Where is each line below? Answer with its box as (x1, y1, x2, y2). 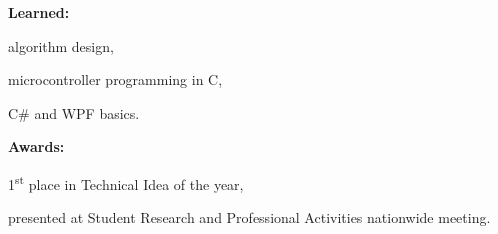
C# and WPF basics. (8, 102, 140, 123)
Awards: (8, 136, 65, 157)
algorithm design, (8, 35, 114, 56)
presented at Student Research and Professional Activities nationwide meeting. (8, 207, 491, 228)
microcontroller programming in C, (8, 69, 223, 90)
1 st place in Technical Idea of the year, (8, 170, 244, 194)
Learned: (8, 2, 70, 22)
